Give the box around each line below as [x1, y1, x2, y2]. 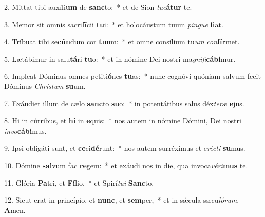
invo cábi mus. [4, 125, 47, 136]
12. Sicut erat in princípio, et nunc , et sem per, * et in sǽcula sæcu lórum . [4, 194, 239, 205]
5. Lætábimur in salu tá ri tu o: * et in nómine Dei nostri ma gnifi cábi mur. [4, 53, 236, 64]
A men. [4, 204, 26, 215]
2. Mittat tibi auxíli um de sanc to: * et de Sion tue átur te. [4, 2, 192, 12]
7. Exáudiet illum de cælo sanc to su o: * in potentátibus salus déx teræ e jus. [4, 98, 244, 109]
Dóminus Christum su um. [4, 80, 86, 91]
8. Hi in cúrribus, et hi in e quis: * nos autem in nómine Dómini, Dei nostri [4, 115, 241, 126]
